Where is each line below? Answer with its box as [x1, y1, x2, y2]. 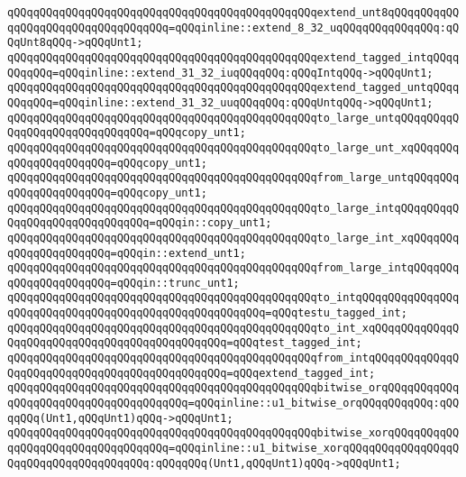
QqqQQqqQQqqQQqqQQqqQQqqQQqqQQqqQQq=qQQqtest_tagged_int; [7, 336, 362, 350]
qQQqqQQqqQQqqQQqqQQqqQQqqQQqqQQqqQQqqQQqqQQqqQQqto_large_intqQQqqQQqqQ [7, 201, 460, 215]
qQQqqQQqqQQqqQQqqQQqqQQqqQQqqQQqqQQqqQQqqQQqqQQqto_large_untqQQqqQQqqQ [7, 111, 460, 124]
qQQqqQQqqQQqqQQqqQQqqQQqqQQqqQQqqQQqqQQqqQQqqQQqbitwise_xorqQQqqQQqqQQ [7, 427, 460, 440]
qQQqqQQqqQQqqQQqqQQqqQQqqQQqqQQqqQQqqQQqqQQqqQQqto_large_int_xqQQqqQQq [7, 231, 460, 244]
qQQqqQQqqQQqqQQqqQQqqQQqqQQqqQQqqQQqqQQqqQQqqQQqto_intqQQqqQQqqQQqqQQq [7, 291, 460, 305]
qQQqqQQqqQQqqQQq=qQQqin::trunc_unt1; [7, 276, 240, 289]
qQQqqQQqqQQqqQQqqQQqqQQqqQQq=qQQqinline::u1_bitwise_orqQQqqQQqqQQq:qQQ [7, 397, 460, 410]
